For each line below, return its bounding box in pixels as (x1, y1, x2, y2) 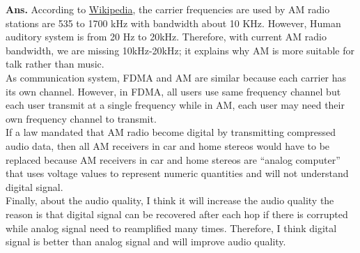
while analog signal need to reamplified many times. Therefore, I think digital (6, 220, 337, 235)
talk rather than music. (6, 56, 104, 71)
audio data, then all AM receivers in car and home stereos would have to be (6, 138, 330, 153)
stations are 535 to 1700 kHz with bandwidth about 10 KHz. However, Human (6, 15, 341, 30)
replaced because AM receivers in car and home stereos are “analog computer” (6, 152, 341, 167)
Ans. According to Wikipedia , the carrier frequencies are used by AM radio (6, 2, 330, 16)
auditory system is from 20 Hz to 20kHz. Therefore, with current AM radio (6, 29, 327, 44)
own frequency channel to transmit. (6, 111, 157, 125)
